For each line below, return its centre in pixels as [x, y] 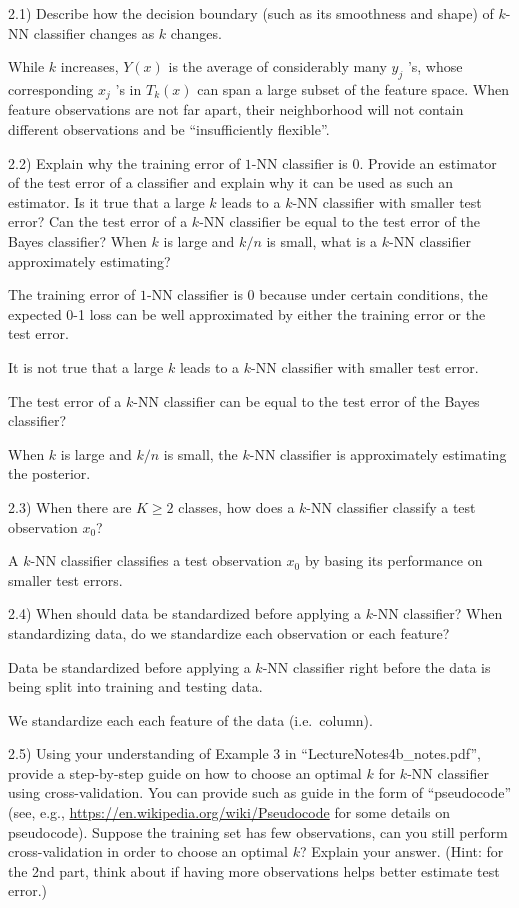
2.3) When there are [70, 506]
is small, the [200, 453]
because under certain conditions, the [373, 294]
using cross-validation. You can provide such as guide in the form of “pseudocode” [260, 792]
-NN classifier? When [437, 613]
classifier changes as [94, 32]
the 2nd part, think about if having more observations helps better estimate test [254, 870]
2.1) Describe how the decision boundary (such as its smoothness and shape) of [251, 13]
